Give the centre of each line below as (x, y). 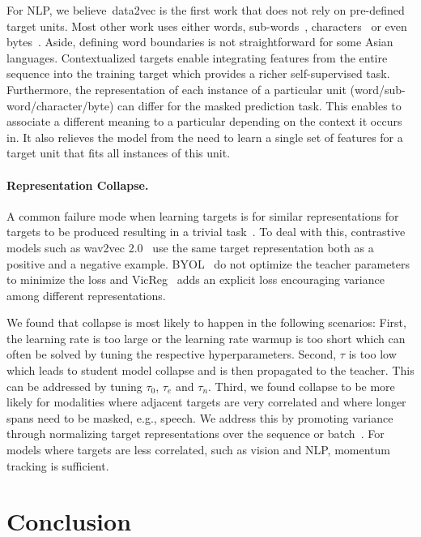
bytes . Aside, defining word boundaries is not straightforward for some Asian (200, 42)
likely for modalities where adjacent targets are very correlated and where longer (206, 402)
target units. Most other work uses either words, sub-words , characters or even (207, 26)
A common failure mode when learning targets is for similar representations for (203, 215)
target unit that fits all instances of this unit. (119, 153)
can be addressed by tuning (74, 386)
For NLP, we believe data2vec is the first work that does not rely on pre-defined (206, 10)
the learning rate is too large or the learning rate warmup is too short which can (206, 338)
